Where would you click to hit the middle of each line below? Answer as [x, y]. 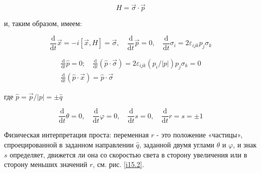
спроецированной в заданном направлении [69, 144]
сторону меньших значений [46, 164]
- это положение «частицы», [200, 135]
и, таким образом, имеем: [43, 23]
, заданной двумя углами [177, 144]
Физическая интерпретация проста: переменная [76, 135]
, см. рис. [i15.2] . [118, 164]
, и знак [245, 144]
